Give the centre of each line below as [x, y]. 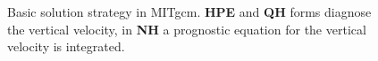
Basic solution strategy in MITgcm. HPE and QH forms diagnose [189, 11]
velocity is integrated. [66, 46]
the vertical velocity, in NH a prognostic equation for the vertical [187, 29]
